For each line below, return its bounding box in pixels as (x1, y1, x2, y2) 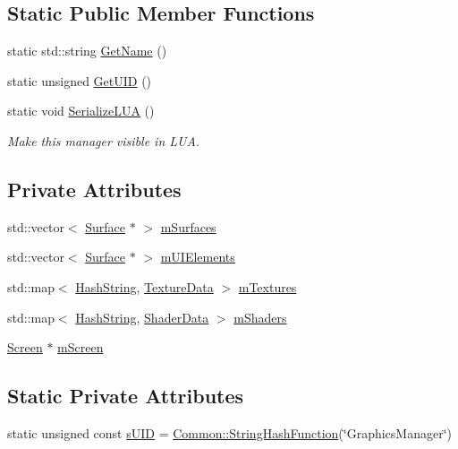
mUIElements (160, 247, 235, 266)
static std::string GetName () (7, 41, 167, 60)
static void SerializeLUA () (7, 101, 155, 120)
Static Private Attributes (7, 382, 244, 410)
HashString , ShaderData (75, 307, 209, 326)
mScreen (57, 338, 104, 357)
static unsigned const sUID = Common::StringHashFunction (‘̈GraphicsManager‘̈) (7, 423, 452, 442)
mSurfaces (160, 217, 216, 236)
